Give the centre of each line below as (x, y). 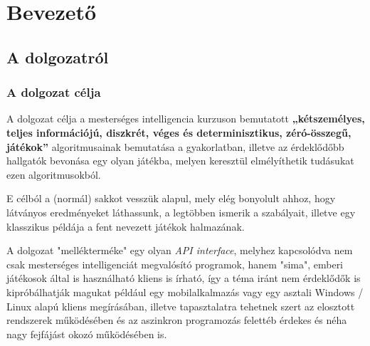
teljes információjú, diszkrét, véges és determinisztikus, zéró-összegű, (179, 132)
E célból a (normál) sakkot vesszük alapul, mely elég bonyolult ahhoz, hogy (171, 198)
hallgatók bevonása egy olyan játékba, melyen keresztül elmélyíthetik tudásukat (180, 161)
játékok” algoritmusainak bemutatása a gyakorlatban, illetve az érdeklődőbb (175, 146)
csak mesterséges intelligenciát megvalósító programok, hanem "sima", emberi (175, 264)
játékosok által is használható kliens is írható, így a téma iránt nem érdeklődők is (184, 278)
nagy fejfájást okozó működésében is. (87, 334)
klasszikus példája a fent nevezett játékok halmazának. (126, 226)
